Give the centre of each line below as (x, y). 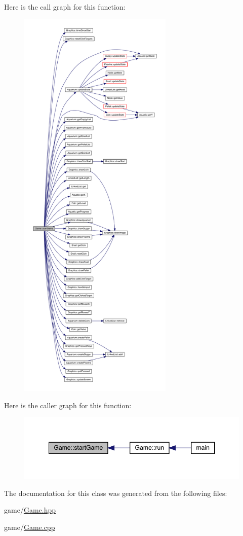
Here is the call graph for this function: (65, 7)
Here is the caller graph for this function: (68, 405)
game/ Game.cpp (30, 527)
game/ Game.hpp (30, 510)
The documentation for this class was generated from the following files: (116, 493)
